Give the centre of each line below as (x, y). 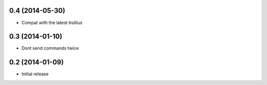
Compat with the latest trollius (52, 23)
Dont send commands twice (50, 48)
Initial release (35, 74)
